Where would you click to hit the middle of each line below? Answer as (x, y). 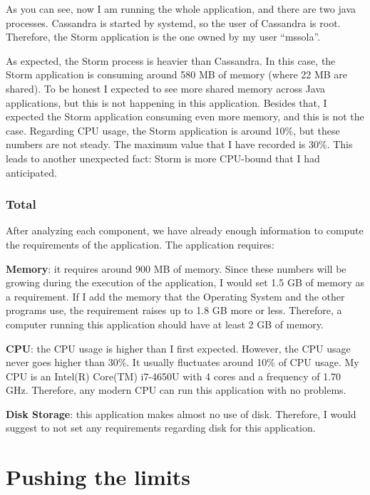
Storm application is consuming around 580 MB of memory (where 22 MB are (177, 74)
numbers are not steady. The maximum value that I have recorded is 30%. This (179, 144)
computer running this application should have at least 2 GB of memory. (165, 324)
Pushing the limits (98, 477)
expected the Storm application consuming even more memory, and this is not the (185, 116)
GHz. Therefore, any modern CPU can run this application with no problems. (176, 390)
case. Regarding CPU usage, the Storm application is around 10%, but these (173, 130)
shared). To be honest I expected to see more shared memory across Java (165, 88)
